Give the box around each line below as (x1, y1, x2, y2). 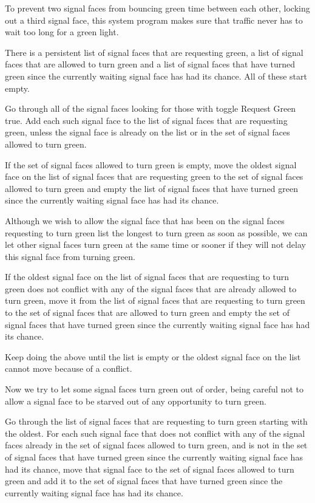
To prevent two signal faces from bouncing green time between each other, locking (5, 2, 310, 14)
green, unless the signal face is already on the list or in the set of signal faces (5, 126, 290, 139)
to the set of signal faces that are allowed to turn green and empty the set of (5, 306, 290, 319)
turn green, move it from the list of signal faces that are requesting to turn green (5, 294, 305, 307)
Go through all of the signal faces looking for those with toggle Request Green (5, 102, 296, 115)
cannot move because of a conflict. (5, 362, 132, 375)
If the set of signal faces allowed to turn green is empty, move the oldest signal (5, 158, 297, 171)
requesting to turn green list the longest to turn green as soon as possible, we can (5, 226, 308, 239)
